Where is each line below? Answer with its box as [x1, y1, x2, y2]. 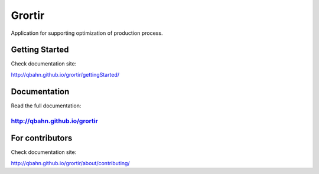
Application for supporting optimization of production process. [11, 29, 163, 37]
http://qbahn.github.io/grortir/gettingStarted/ [11, 71, 120, 78]
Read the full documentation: [11, 102, 82, 109]
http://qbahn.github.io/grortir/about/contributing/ [11, 159, 130, 166]
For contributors [11, 133, 73, 143]
